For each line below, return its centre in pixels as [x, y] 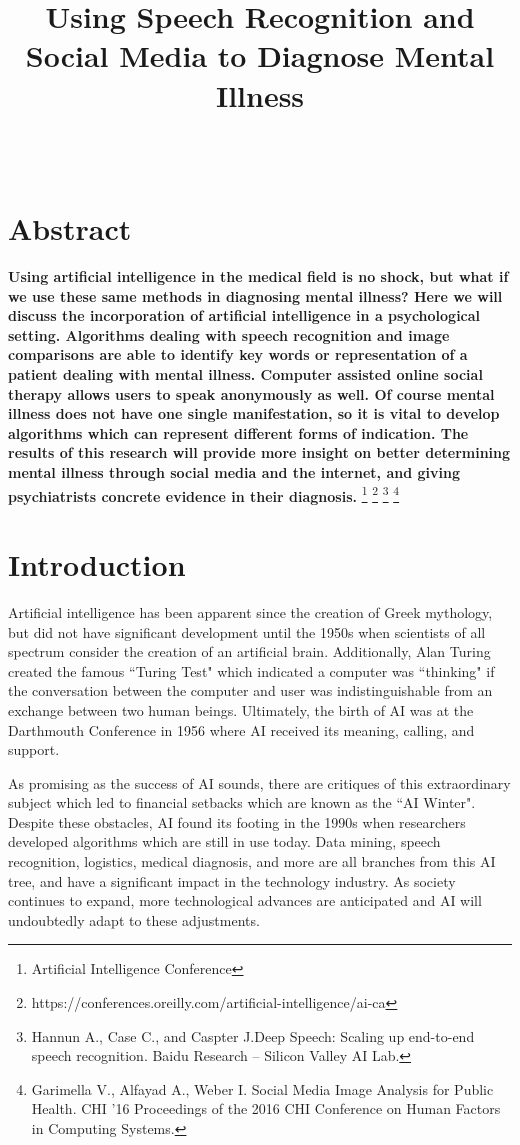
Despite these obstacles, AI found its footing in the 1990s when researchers [237, 821]
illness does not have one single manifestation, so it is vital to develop [254, 413]
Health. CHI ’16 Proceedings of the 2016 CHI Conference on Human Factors [266, 1108]
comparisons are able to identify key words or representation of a [238, 354]
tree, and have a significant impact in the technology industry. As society [232, 880]
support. [34, 749]
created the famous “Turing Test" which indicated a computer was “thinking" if [251, 670]
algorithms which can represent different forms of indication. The [238, 432]
